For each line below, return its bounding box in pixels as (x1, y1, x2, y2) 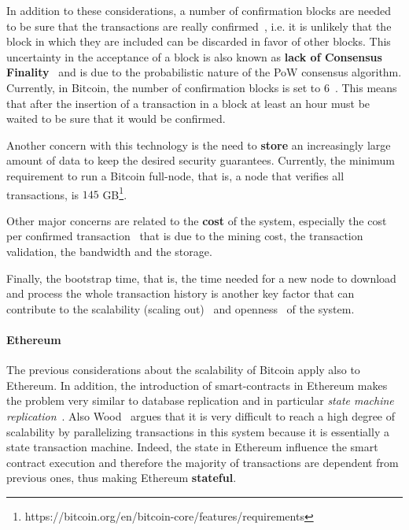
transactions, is (6, 186, 79, 202)
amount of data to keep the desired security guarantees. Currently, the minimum (6, 152, 395, 169)
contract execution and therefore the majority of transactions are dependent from (6, 454, 399, 470)
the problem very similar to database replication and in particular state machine (6, 392, 394, 409)
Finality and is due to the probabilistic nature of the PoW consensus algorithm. (6, 64, 402, 80)
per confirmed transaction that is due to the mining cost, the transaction (6, 228, 363, 244)
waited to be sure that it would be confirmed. (6, 110, 226, 127)
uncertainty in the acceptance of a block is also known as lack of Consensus (6, 48, 382, 65)
